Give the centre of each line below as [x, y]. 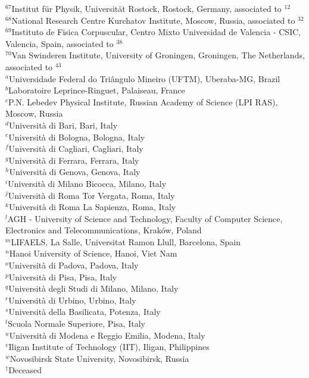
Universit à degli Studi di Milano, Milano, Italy [93, 288]
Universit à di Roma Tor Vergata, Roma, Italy [91, 195]
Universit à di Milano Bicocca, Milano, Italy [87, 183]
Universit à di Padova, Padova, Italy [74, 265]
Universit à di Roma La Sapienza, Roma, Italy [92, 207]
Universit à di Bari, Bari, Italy [63, 125]
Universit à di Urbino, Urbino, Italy [72, 300]
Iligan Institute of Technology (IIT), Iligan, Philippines [109, 347]
